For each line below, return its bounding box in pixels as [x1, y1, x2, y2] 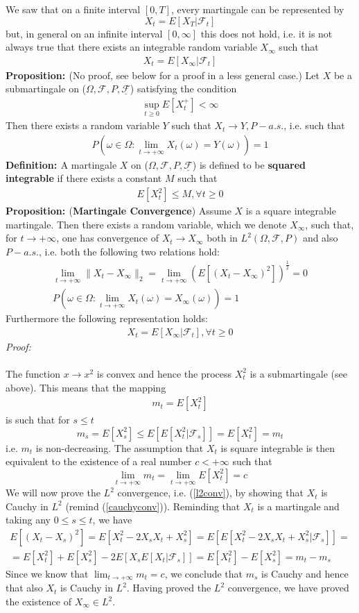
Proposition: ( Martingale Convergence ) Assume [6, 203, 231, 218]
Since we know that [6, 566, 89, 580]
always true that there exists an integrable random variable [6, 40, 257, 54]
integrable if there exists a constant [6, 171, 162, 185]
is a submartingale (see [249, 366, 347, 380]
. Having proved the [126, 580, 211, 595]
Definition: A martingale [6, 157, 117, 171]
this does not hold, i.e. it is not [200, 26, 333, 40]
